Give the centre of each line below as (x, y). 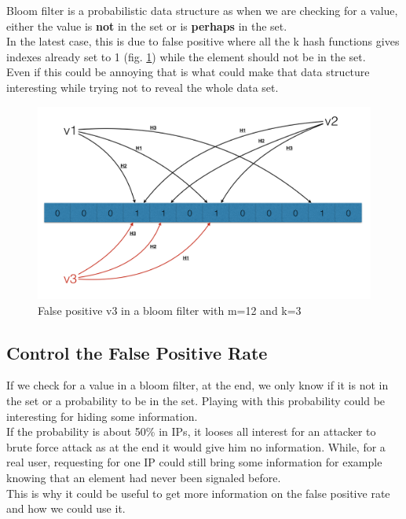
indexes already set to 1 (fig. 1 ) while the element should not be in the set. (186, 56)
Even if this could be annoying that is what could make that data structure (188, 72)
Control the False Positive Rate (137, 352)
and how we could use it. (66, 508)
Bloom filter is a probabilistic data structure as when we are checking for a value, (202, 10)
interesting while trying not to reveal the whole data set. (143, 87)
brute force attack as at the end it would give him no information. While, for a (196, 446)
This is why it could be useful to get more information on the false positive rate (198, 493)
